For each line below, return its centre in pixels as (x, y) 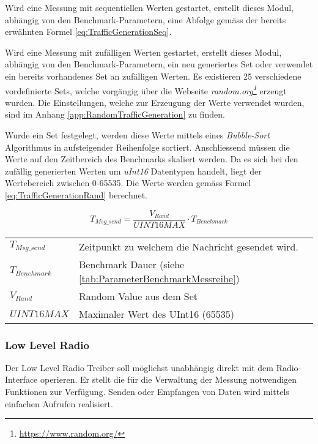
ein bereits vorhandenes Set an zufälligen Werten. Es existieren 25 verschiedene (153, 76)
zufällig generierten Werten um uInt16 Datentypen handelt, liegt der (133, 171)
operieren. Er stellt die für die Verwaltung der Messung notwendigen (168, 379)
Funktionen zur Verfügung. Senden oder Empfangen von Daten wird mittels (147, 392)
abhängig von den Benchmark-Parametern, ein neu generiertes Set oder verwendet (159, 64)
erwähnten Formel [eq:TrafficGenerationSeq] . (88, 32)
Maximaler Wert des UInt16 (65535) (157, 314)
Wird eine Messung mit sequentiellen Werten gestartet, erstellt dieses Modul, (150, 7)
